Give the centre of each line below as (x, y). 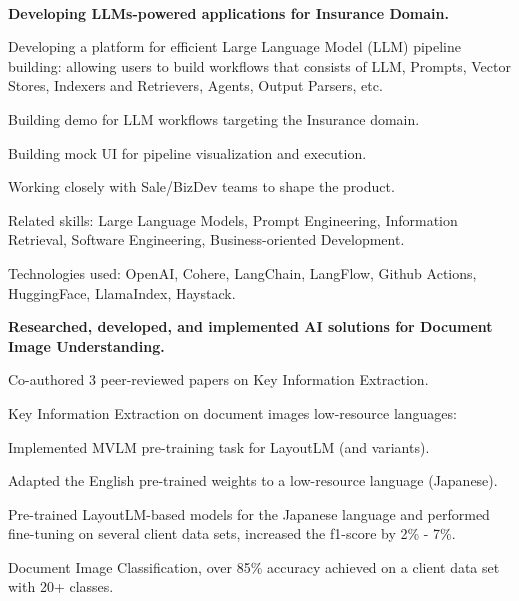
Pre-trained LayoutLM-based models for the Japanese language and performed (249, 513)
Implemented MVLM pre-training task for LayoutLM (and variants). (219, 446)
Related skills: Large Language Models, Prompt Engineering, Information (233, 219)
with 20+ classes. (61, 586)
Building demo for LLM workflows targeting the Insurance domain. (214, 118)
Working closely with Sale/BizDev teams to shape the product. (201, 186)
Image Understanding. (86, 345)
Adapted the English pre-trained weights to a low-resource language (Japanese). (253, 480)
